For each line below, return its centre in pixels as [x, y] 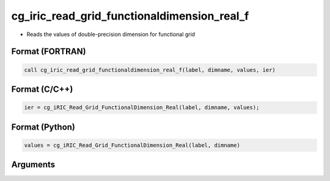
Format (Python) [43, 127]
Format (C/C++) [42, 89]
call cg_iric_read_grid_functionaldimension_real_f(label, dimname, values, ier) [150, 70]
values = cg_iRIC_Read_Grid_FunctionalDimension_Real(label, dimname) [132, 145]
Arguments [33, 165]
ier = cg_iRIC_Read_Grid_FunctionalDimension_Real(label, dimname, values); [142, 108]
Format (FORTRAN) [49, 52]
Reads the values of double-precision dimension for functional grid [111, 34]
